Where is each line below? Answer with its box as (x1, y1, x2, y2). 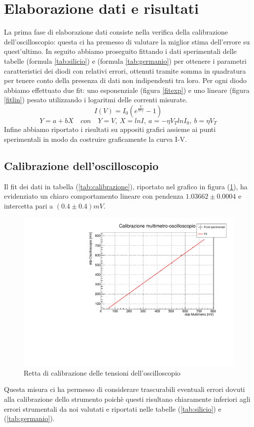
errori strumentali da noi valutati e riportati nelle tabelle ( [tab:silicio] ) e (4, 403, 221, 414)
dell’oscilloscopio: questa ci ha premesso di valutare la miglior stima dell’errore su (4, 36, 250, 46)
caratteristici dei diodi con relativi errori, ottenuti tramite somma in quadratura (4, 65, 246, 76)
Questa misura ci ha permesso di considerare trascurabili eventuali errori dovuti (4, 384, 245, 394)
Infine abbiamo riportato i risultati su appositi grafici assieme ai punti (4, 124, 216, 134)
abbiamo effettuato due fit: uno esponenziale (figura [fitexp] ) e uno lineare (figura (4, 85, 250, 95)
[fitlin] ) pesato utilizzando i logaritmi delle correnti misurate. (4, 94, 188, 105)
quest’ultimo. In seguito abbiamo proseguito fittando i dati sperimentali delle (4, 46, 237, 56)
